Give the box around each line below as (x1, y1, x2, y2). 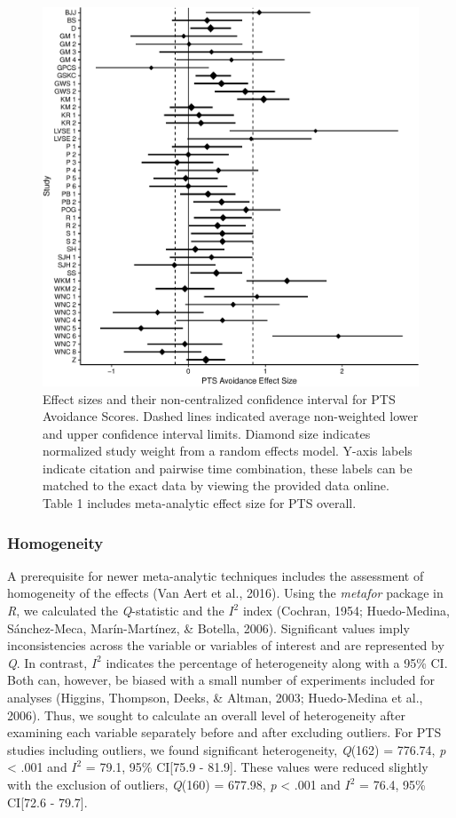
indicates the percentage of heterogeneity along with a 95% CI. (106, 653, 448, 671)
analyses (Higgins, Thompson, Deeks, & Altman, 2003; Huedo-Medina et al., (7, 688, 423, 707)
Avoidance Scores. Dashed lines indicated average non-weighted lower (43, 407, 419, 425)
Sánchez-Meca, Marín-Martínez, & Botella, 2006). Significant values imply (7, 618, 410, 637)
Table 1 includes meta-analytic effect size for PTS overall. (43, 494, 357, 512)
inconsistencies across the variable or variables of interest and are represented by (7, 636, 444, 655)
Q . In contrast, (7, 653, 88, 671)
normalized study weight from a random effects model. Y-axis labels (43, 441, 413, 460)
